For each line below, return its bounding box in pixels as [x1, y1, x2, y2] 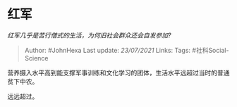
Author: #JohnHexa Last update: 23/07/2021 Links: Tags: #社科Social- [24, 46, 229, 54]
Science [24, 53, 49, 62]
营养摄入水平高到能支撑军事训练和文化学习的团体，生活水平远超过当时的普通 [7, 68, 230, 77]
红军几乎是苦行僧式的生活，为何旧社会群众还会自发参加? [7, 31, 171, 39]
